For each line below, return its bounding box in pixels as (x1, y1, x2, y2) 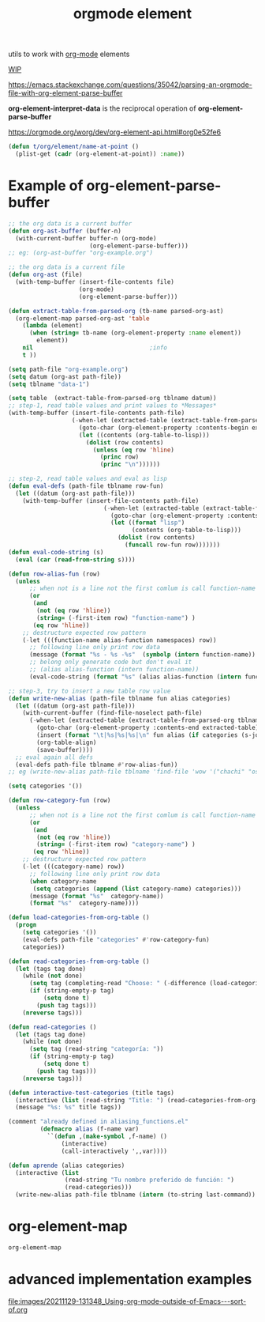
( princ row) (99, 453, 140, 461)
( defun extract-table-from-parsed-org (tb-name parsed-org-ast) (8, 307, 224, 315)
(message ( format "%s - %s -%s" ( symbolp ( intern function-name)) (28, 651, 256, 659)
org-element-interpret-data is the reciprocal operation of (8, 104, 196, 113)
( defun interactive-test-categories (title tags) (8, 1089, 175, 1097)
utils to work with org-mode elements (8, 49, 130, 59)
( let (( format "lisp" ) (110, 519, 185, 527)
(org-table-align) (36, 738, 97, 746)
